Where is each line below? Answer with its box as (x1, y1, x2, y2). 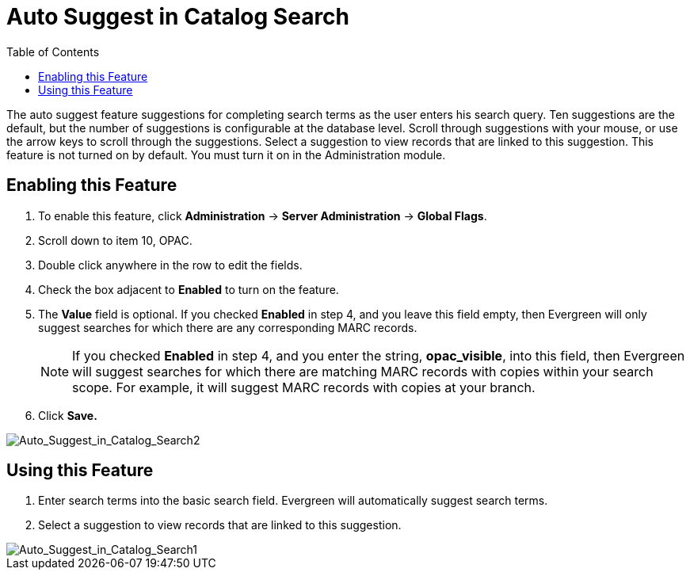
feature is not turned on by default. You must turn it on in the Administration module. (6, 147, 446, 162)
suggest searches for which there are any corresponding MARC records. (38, 320, 417, 334)
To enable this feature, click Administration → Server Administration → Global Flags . (38, 208, 487, 223)
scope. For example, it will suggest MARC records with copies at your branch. (72, 379, 536, 395)
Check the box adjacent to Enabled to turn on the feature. (38, 282, 339, 296)
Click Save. (38, 408, 97, 422)
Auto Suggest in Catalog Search (6, 3, 350, 30)
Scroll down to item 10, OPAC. (38, 233, 193, 247)
